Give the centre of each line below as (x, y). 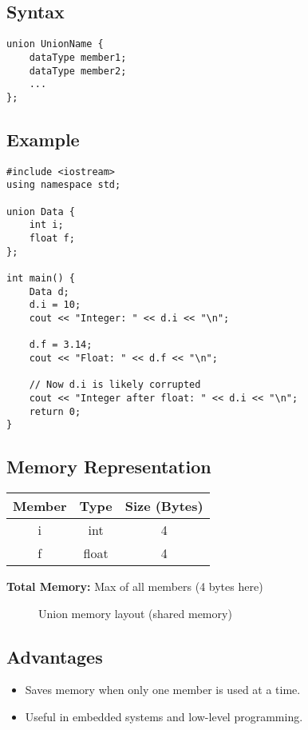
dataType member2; (78, 71)
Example (43, 139)
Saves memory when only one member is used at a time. (163, 690)
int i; (46, 225)
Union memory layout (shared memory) (135, 613)
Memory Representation (109, 467)
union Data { (41, 211)
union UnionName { (55, 44)
